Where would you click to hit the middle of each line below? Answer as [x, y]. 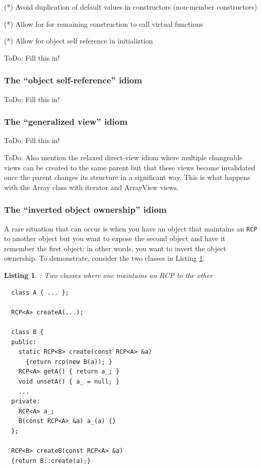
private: [26, 402]
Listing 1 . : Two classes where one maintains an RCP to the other [109, 275]
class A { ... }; [40, 292]
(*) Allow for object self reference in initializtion [79, 41]
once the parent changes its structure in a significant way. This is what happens [127, 177]
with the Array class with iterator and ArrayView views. [91, 187]
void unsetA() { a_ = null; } [69, 381]
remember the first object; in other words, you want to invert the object [115, 248]
